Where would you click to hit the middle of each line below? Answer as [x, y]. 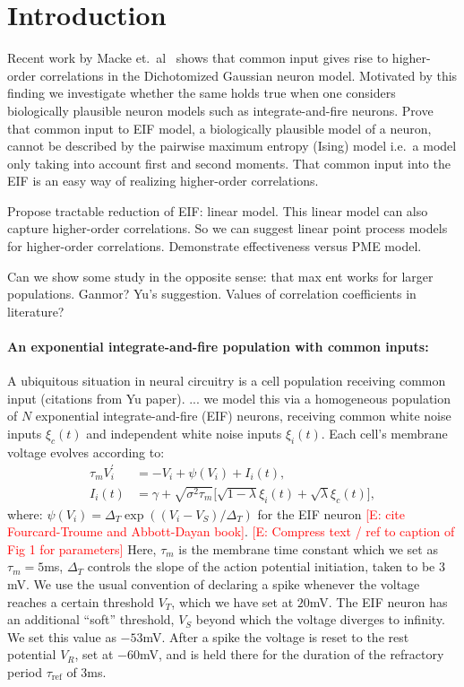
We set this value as [62, 636]
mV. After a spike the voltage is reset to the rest [276, 636]
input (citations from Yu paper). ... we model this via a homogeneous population [229, 398]
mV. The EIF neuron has [378, 601]
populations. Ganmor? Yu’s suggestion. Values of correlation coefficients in [212, 294]
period [25, 671]
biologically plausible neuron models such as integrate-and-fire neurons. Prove [220, 110]
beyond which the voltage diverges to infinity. [320, 619]
